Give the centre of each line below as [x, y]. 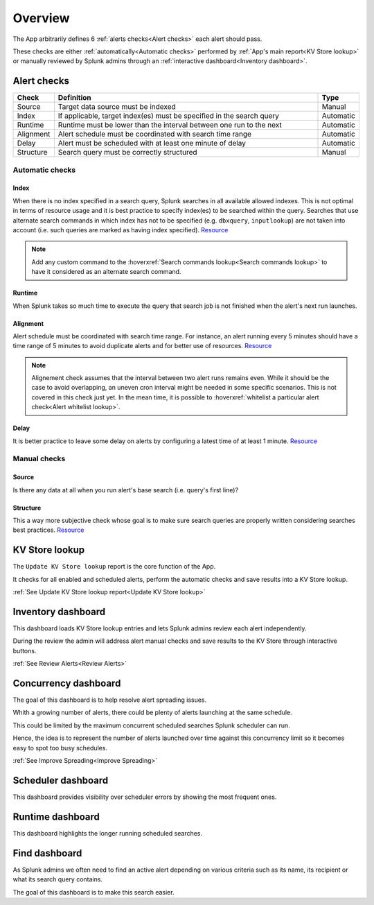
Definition [74, 98]
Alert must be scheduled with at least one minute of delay [152, 144]
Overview [41, 18]
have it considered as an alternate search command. [106, 272]
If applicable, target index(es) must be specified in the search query [169, 116]
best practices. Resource [48, 530]
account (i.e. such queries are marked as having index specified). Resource [121, 230]
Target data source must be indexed [117, 107]
